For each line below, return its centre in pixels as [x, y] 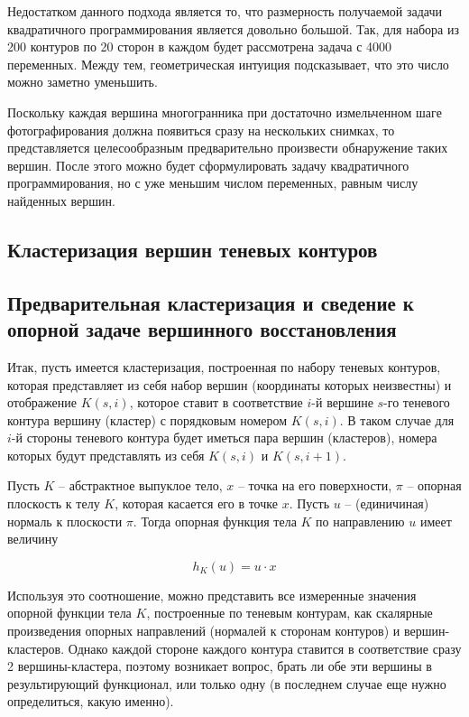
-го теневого [417, 402]
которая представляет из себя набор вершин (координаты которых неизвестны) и [230, 384]
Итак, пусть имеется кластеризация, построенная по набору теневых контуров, [224, 366]
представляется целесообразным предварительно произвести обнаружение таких [228, 148]
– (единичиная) [387, 503]
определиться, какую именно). [91, 701]
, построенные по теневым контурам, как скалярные [290, 613]
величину [33, 539]
